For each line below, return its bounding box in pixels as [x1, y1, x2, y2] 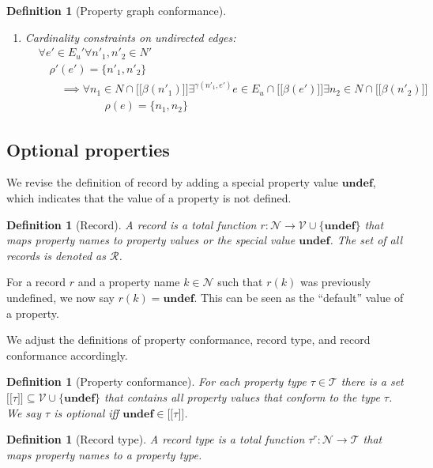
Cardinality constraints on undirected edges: [24, 28, 236, 45]
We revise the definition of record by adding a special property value [6, 174, 338, 191]
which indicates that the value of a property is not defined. [6, 190, 292, 206]
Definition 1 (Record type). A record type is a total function [6, 431, 305, 447]
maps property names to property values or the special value [6, 232, 296, 248]
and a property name [77, 274, 180, 290]
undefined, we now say [6, 289, 115, 305]
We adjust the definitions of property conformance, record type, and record [6, 331, 371, 348]
